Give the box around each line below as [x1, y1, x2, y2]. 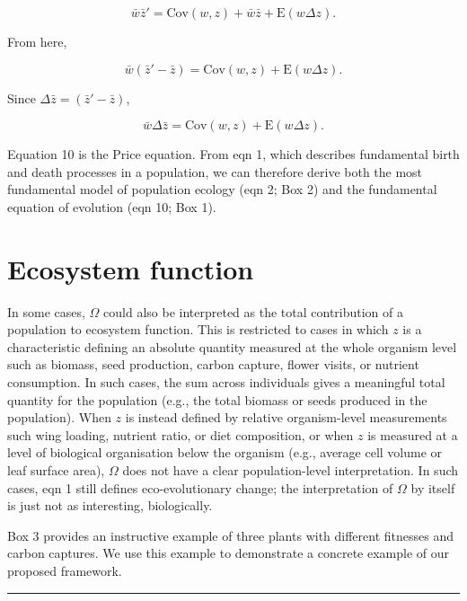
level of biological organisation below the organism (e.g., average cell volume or [7, 443, 443, 462]
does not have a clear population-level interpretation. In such [122, 461, 459, 480]
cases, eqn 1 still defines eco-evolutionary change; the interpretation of [7, 478, 393, 497]
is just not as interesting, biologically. [7, 496, 213, 515]
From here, [7, 32, 67, 50]
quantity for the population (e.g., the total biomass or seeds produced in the [7, 390, 427, 409]
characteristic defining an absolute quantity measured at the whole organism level [7, 337, 457, 356]
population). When [7, 408, 111, 427]
